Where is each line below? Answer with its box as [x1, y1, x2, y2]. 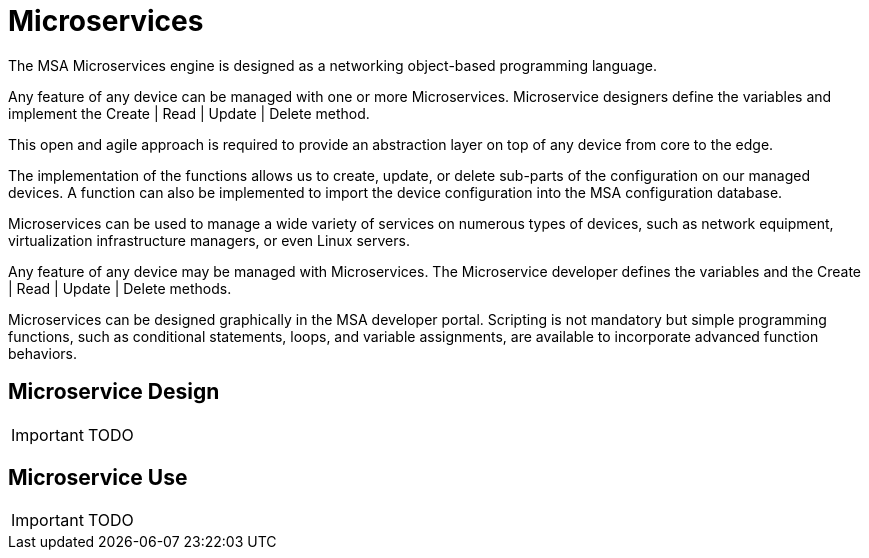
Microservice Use [8, 465, 188, 491]
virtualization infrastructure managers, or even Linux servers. [8, 231, 410, 249]
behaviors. [8, 344, 78, 362]
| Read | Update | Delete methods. [8, 279, 232, 297]
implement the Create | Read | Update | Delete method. [8, 104, 370, 122]
